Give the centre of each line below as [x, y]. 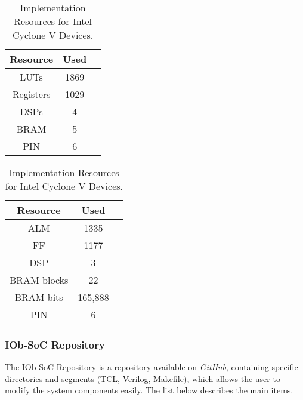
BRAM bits [39, 297]
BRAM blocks [39, 280]
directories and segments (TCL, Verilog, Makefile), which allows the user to [143, 378]
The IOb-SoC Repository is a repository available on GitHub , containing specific [151, 367]
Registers [31, 94]
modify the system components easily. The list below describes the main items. [149, 390]
